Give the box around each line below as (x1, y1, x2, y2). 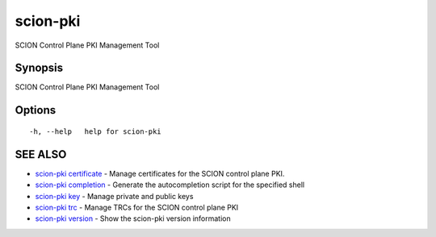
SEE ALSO (15, 148, 67, 161)
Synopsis (15, 61, 64, 75)
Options (15, 103, 57, 117)
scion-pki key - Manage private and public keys (35, 191, 194, 201)
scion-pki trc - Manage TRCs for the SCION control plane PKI (35, 202, 239, 212)
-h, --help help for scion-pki (29, 127, 161, 136)
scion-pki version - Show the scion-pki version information (35, 214, 231, 223)
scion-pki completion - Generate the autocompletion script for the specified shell (35, 180, 305, 189)
